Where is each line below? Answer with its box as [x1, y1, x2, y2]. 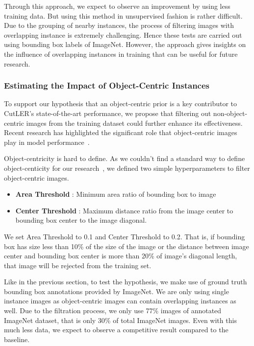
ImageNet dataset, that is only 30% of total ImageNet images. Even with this [4, 315, 237, 325]
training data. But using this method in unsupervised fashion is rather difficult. [4, 10, 243, 21]
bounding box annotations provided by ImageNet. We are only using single [4, 286, 229, 296]
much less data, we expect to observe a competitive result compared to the [4, 324, 229, 335]
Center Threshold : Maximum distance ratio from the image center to [15, 205, 233, 215]
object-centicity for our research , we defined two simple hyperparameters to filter [4, 162, 250, 173]
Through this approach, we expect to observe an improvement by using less [4, 1, 230, 11]
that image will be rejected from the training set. [4, 260, 152, 270]
